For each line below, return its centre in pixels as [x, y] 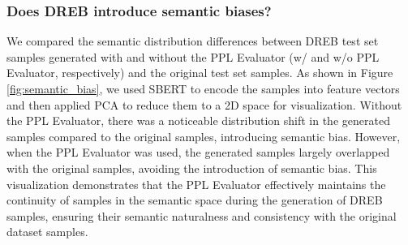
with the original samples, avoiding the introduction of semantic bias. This [192, 168]
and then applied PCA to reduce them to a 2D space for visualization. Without [204, 104]
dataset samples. [47, 232]
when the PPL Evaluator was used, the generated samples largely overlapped [198, 152]
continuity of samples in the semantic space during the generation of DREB [195, 200]
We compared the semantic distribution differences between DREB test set [193, 41]
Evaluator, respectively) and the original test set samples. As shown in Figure [200, 73]
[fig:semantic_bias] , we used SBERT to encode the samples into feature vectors [203, 88]
